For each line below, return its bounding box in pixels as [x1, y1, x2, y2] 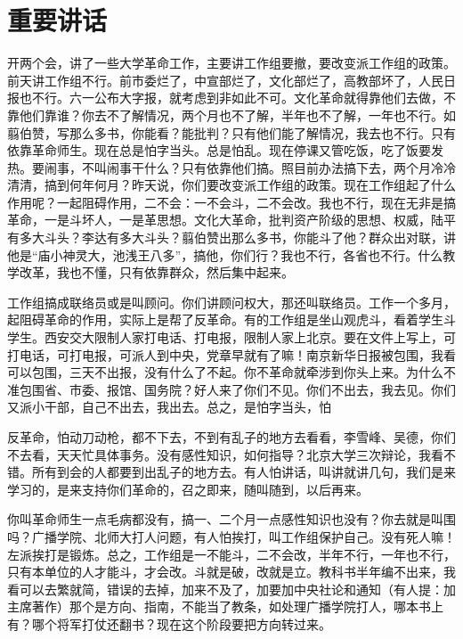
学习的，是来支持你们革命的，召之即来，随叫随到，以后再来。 [7, 479, 369, 498]
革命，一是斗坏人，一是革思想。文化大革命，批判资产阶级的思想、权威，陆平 [7, 210, 456, 229]
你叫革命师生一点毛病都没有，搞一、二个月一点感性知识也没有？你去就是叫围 [7, 510, 456, 528]
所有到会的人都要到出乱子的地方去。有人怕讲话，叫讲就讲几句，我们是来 [31, 463, 456, 481]
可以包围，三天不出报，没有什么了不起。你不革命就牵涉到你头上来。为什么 [7, 363, 443, 381]
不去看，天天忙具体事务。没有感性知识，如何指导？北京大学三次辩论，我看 [7, 445, 443, 463]
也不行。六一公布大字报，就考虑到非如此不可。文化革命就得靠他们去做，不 [19, 88, 456, 107]
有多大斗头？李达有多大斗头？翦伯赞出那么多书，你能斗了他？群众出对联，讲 [7, 228, 456, 247]
